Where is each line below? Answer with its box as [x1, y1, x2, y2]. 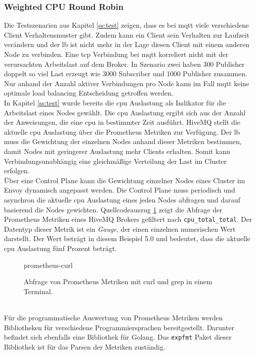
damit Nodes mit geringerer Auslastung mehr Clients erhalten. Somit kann [4, 146, 230, 156]
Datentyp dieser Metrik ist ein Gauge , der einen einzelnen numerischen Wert [4, 223, 236, 234]
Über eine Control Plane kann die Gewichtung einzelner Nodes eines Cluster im [4, 175, 245, 185]
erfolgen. [4, 165, 30, 176]
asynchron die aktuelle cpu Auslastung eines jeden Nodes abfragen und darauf [4, 194, 241, 204]
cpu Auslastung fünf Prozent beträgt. [4, 243, 117, 253]
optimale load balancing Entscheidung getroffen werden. [4, 88, 173, 98]
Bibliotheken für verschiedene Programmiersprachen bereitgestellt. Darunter [4, 322, 234, 332]
